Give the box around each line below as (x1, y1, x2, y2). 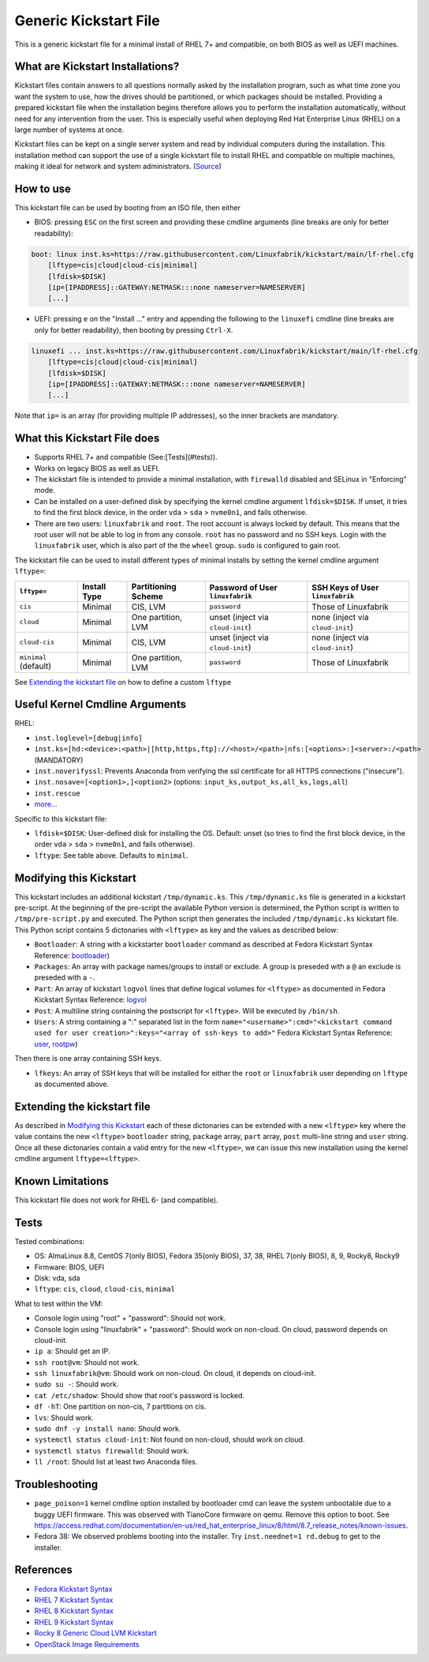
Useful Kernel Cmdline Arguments (14, 698, 187, 711)
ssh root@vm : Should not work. (34, 1357, 140, 1367)
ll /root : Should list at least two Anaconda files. (34, 1457, 198, 1467)
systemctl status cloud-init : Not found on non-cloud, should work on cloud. (34, 1435, 305, 1445)
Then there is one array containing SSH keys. (14, 1054, 162, 1063)
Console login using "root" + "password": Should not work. (34, 1314, 226, 1323)
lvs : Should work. (34, 1412, 94, 1422)
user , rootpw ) (34, 1039, 78, 1048)
